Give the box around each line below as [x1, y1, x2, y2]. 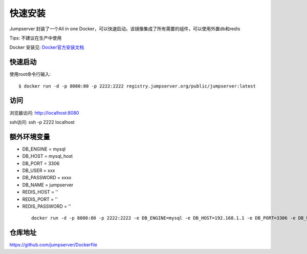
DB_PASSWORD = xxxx [22, 175, 72, 181]
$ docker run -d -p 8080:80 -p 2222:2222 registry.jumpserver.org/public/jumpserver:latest [18, 83, 256, 89]
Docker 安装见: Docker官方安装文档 [9, 44, 84, 51]
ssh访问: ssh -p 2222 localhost [9, 119, 75, 125]
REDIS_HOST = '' [22, 189, 58, 195]
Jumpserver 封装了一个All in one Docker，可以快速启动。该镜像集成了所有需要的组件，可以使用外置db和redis [9, 26, 240, 32]
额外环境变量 [9, 132, 50, 141]
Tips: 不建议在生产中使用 [9, 35, 62, 41]
